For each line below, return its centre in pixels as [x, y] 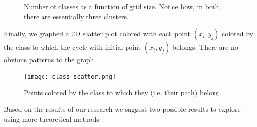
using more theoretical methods [52, 118]
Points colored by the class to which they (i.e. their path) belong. [123, 92]
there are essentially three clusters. [76, 16]
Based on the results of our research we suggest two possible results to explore [122, 109]
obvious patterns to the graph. [50, 59]
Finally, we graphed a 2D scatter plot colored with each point [97, 34]
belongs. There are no [205, 47]
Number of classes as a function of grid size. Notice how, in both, [123, 6]
